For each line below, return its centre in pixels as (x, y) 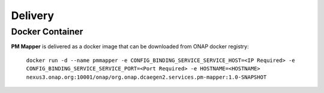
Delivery (32, 15)
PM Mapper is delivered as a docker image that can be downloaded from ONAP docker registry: (130, 46)
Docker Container (47, 32)
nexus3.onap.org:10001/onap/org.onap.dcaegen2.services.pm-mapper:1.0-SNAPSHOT (146, 77)
